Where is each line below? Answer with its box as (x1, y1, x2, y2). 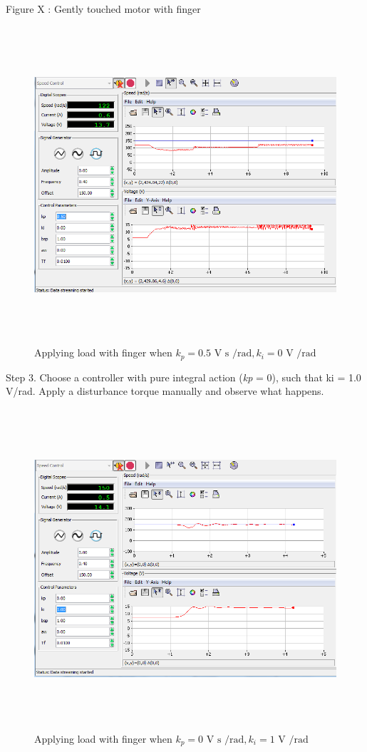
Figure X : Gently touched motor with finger (6, 1, 201, 16)
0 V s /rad (198, 734, 244, 745)
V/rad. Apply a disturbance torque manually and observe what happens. (6, 383, 324, 398)
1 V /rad (269, 734, 309, 745)
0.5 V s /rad (198, 349, 252, 359)
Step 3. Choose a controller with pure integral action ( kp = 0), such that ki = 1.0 (6, 369, 361, 384)
